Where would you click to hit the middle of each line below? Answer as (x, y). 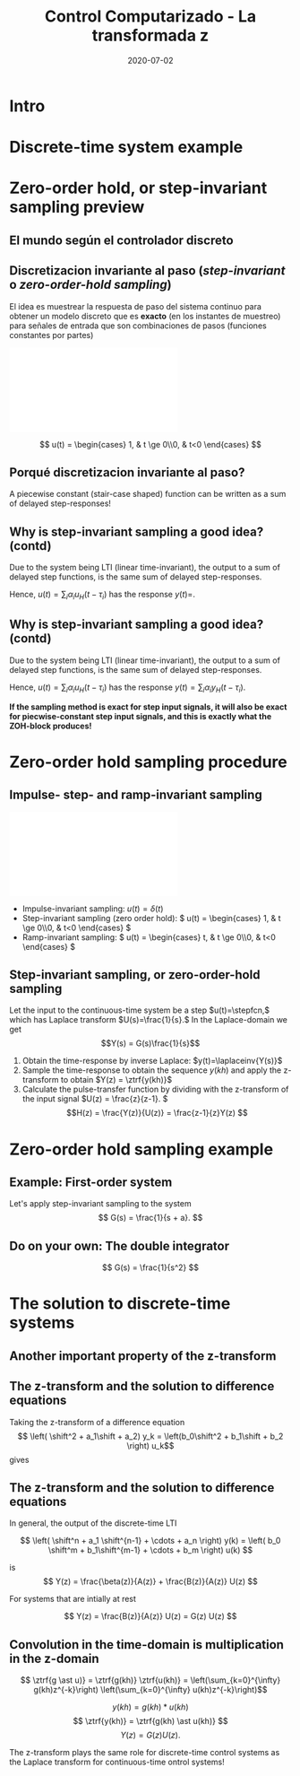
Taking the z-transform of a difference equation (97, 1422)
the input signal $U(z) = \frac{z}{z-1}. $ (95, 1099)
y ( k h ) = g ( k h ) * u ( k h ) (150, 1707)
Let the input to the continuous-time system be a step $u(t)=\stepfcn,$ (140, 1010)
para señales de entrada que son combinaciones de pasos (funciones (138, 326)
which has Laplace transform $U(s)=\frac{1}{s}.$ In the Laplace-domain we (149, 1020)
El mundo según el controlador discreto (122, 240)
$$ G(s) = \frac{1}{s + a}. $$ (150, 1218)
